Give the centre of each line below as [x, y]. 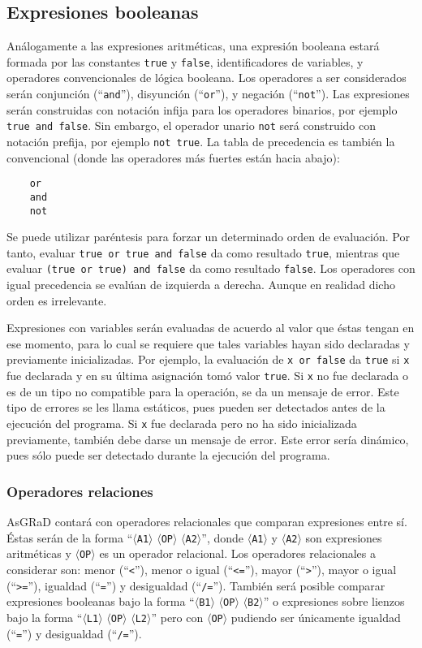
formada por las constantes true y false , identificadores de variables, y [185, 61]
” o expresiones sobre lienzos [334, 601]
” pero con [177, 617]
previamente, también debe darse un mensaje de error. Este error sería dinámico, [208, 439]
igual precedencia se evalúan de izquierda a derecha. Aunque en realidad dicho [201, 285]
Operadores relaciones [80, 491]
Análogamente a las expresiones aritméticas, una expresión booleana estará [193, 46]
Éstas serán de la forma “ [70, 537]
